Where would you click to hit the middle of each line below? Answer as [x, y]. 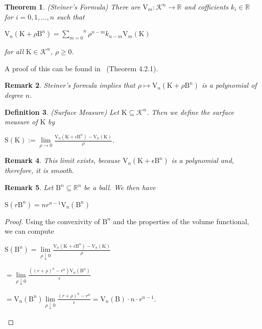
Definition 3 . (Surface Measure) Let [62, 112]
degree [14, 95]
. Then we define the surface [190, 112]
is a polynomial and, [203, 160]
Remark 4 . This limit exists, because [62, 160]
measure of [21, 122]
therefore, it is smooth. [39, 170]
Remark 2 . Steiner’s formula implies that [70, 85]
